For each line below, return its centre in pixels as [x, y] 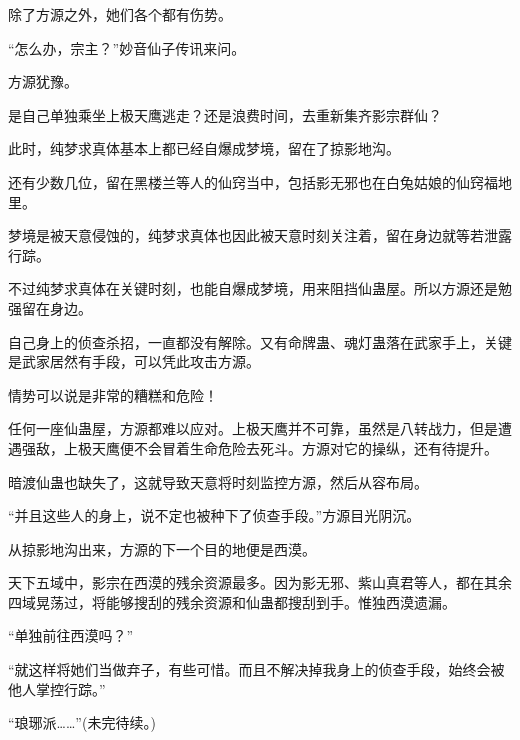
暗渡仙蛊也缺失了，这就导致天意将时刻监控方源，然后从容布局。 [218, 481]
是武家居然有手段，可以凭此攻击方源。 [134, 361]
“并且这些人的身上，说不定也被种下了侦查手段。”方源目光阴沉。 [214, 515]
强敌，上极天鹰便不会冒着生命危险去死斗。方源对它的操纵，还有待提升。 [259, 447]
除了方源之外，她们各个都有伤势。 [120, 14]
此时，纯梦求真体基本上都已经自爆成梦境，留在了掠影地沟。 [204, 148]
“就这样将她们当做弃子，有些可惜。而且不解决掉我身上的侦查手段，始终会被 [256, 669]
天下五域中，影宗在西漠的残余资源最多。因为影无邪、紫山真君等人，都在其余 [260, 582]
